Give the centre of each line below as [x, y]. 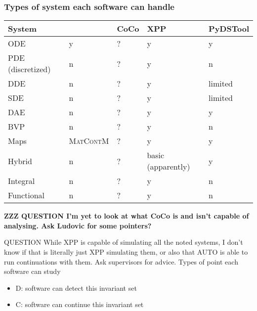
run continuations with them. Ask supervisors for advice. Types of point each [121, 261]
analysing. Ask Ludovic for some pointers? [78, 225]
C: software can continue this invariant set [80, 304]
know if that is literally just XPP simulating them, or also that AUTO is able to [126, 252]
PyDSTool [229, 29]
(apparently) [169, 167]
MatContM [89, 141]
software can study [32, 271]
